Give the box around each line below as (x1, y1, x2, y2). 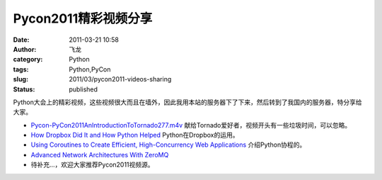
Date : (13, 35, 30, 44)
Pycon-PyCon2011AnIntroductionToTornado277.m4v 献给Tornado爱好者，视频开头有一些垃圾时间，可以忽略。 (30, 120, 352, 129)
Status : (13, 85, 35, 94)
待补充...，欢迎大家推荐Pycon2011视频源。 (30, 160, 155, 169)
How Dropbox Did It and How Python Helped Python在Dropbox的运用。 (30, 131, 239, 140)
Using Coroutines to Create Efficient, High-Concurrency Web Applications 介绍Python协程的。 (30, 140, 306, 149)
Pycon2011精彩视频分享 (13, 11, 153, 26)
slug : (13, 75, 28, 84)
